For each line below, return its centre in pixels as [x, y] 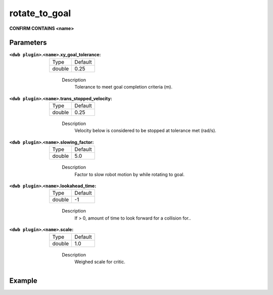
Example [23, 281]
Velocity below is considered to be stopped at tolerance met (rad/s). [146, 131]
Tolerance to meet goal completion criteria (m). [124, 87]
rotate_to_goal [40, 13]
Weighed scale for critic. [100, 262]
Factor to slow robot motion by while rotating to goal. [129, 174]
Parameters [28, 43]
